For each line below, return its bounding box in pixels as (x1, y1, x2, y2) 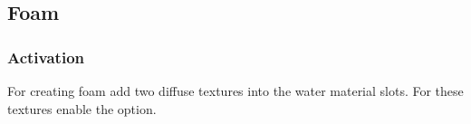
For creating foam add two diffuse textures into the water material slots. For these (7, 81, 464, 100)
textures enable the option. (7, 99, 157, 118)
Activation (7, 45, 85, 68)
